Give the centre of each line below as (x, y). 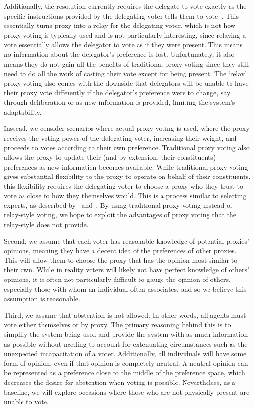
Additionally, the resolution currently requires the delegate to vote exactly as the (125, 6)
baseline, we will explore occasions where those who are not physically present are (127, 392)
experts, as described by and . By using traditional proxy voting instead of (118, 205)
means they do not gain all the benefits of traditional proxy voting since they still (127, 64)
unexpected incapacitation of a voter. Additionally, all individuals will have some (125, 353)
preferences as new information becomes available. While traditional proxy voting (126, 166)
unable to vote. (26, 401)
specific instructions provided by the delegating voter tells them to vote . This (121, 15)
